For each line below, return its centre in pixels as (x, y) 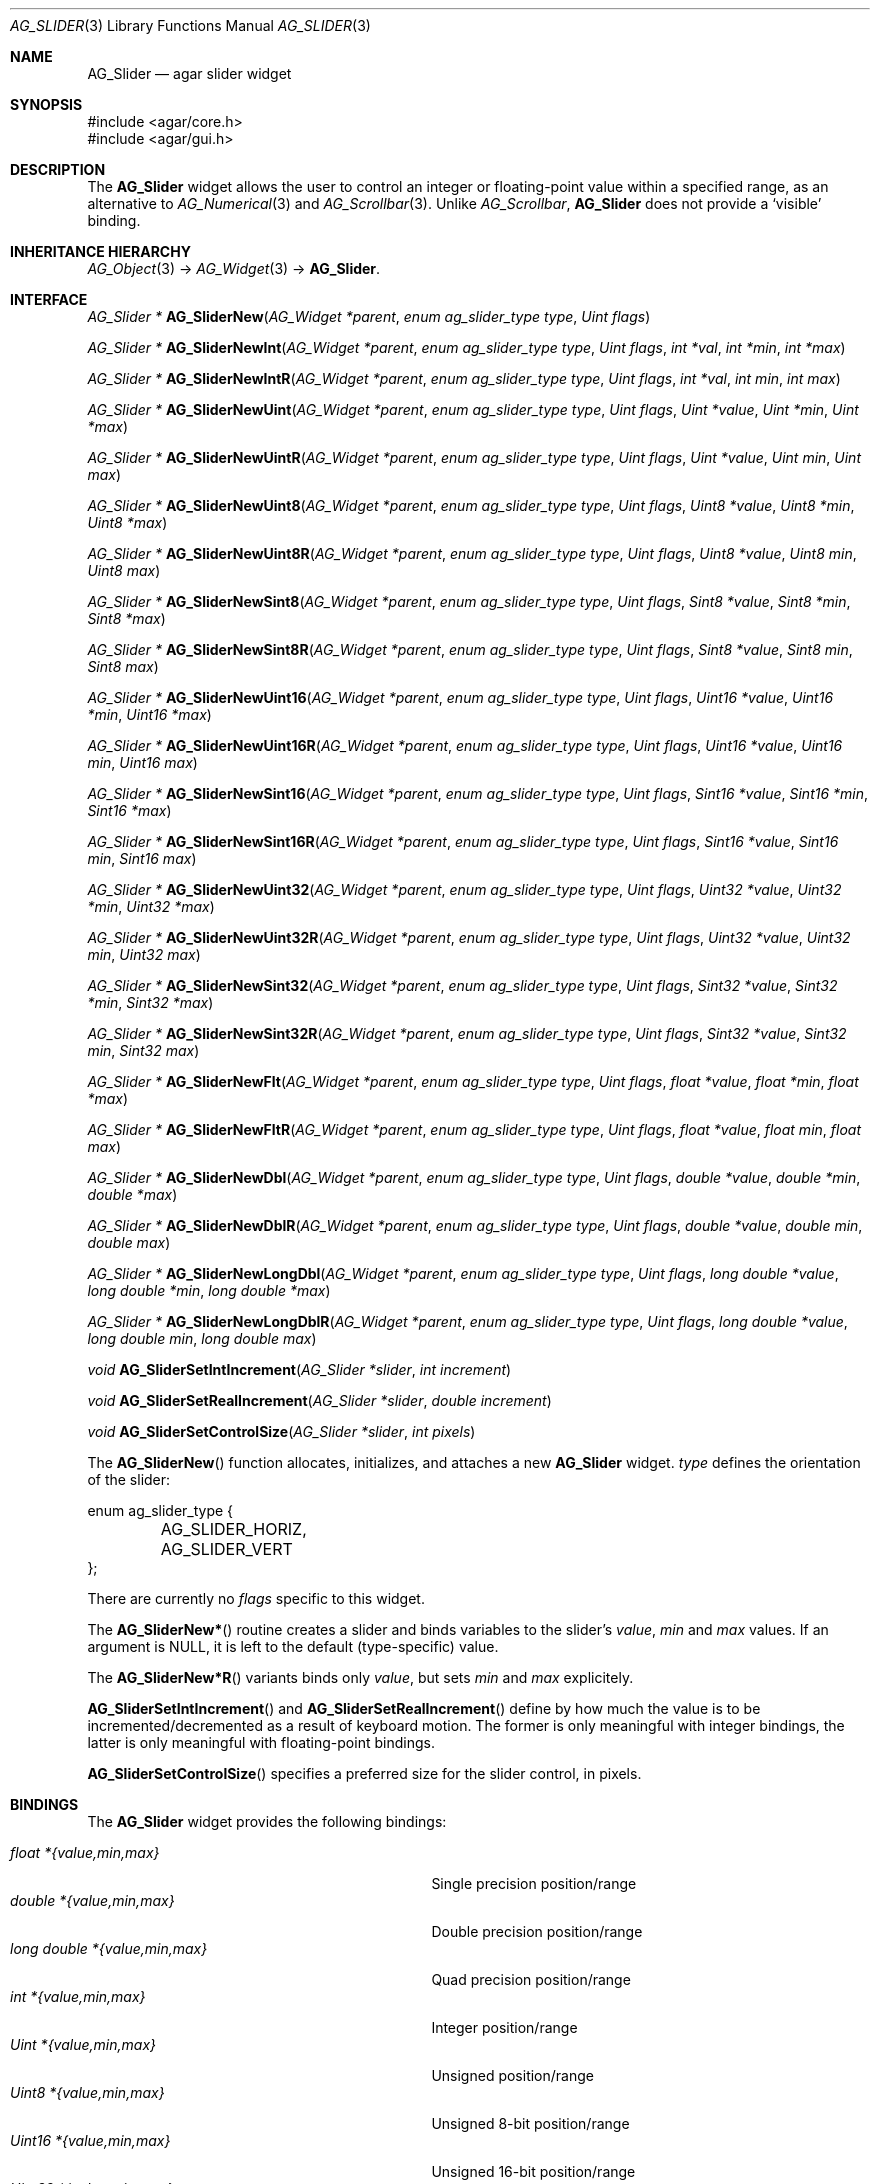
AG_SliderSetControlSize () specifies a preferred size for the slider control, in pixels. (364, 1773)
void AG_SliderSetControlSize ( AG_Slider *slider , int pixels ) (281, 1431)
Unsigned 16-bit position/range (533, 2171)
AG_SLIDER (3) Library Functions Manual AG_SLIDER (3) (190, 25)
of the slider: (129, 1479)
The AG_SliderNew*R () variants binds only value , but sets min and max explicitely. (360, 1677)
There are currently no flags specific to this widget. (256, 1598)
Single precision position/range (534, 1883)
